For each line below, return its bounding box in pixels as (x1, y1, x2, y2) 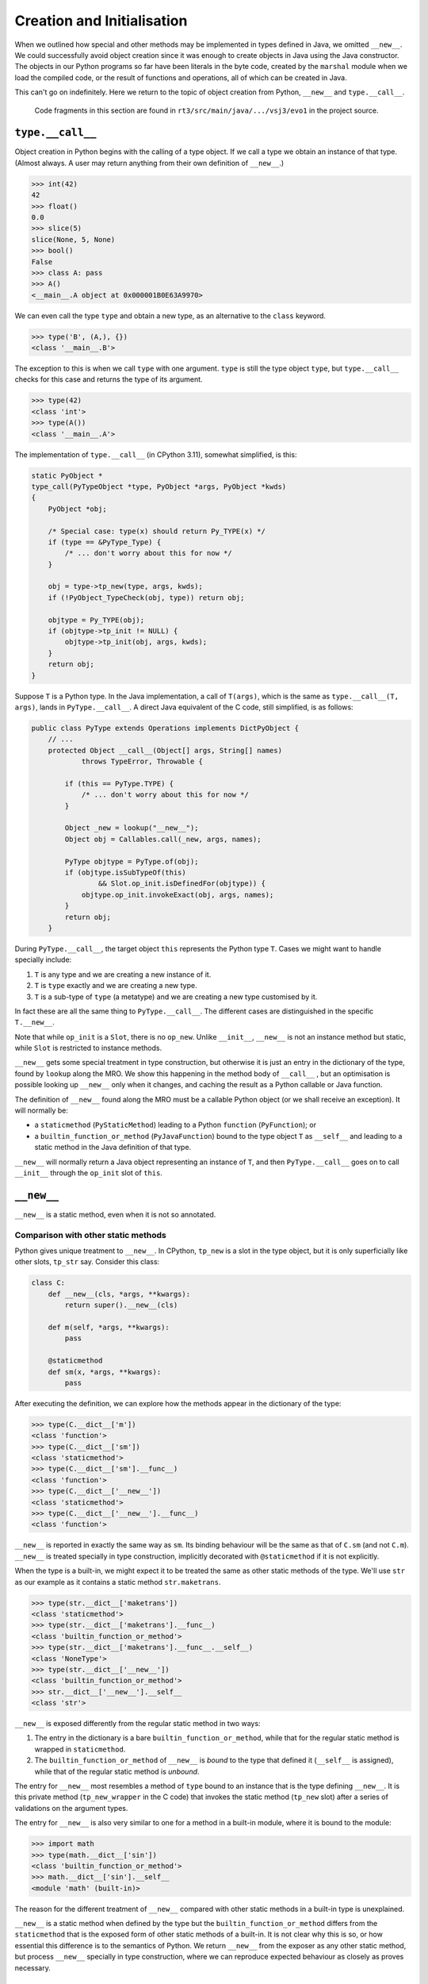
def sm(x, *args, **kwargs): (48, 1367, 162, 1376)
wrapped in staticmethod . (34, 1744, 126, 1754)
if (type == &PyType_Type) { (48, 537, 162, 547)
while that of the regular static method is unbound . (34, 1767, 200, 1776)
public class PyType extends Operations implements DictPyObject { (31, 723, 300, 732)
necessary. (14, 1963, 52, 1972)
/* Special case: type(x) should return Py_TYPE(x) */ (48, 526, 266, 536)
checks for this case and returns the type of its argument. (14, 375, 203, 384)
